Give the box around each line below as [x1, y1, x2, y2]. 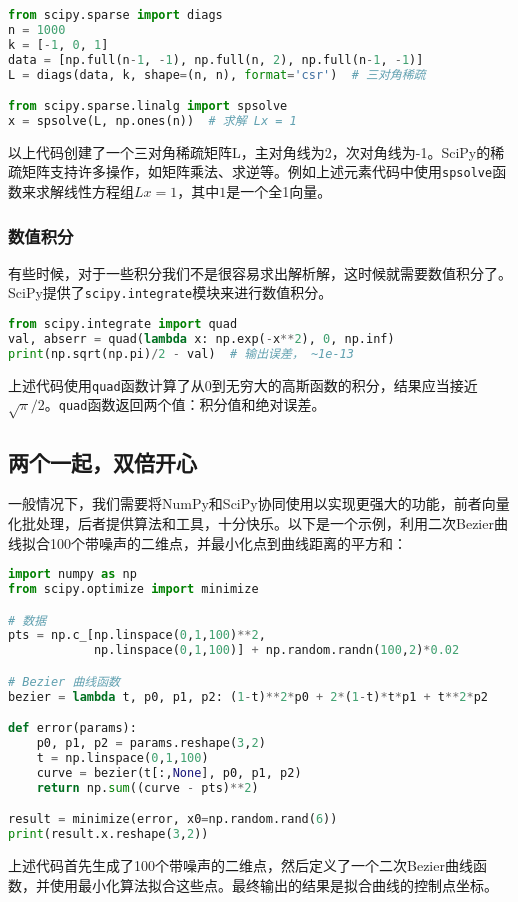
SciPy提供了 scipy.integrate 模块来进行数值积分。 [8, 282, 333, 303]
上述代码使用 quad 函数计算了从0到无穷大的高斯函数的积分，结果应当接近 [8, 374, 478, 395]
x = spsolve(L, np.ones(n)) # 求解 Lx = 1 [8, 113, 297, 128]
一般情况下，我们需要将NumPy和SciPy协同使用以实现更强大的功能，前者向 [8, 493, 496, 514]
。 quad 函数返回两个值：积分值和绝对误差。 [44, 394, 326, 415]
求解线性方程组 [35, 181, 134, 202]
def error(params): [8, 721, 137, 736]
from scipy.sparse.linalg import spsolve [8, 99, 288, 114]
